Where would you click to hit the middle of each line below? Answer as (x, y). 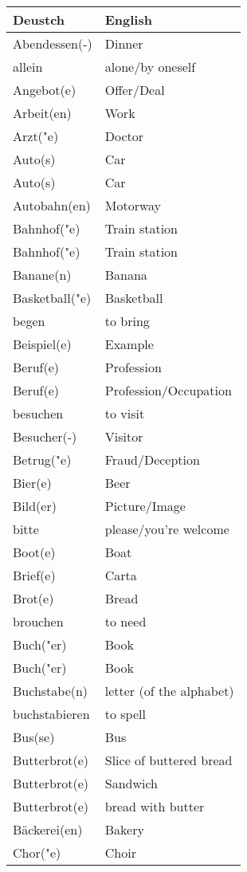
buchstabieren (51, 714)
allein (28, 67)
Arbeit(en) (42, 113)
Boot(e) (34, 552)
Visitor (124, 436)
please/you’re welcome (167, 529)
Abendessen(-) (53, 43)
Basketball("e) (52, 298)
